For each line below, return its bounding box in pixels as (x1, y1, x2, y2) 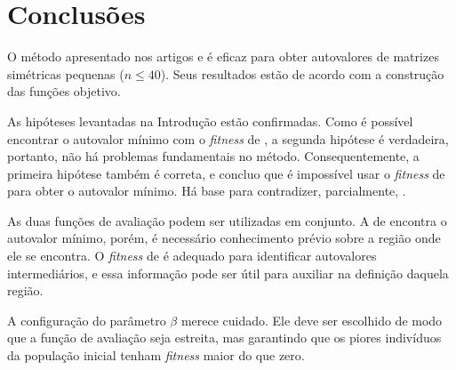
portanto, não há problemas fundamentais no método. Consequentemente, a (7, 147, 420, 165)
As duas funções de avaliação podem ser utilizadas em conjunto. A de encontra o (7, 211, 447, 229)
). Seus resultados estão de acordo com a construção (160, 64, 444, 83)
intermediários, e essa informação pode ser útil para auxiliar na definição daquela (7, 263, 449, 282)
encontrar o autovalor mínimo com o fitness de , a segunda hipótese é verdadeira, (7, 129, 449, 148)
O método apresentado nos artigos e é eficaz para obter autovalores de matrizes (7, 47, 439, 66)
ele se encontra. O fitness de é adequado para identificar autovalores (7, 246, 377, 265)
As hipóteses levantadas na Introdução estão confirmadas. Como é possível (7, 111, 413, 130)
